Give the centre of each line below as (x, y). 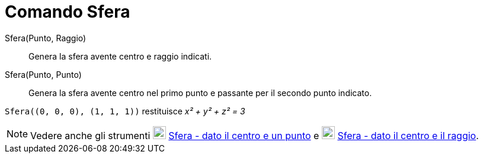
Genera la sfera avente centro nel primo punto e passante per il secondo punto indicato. (200, 93)
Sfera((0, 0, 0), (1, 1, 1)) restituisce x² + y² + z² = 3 (125, 111)
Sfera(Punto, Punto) (43, 74)
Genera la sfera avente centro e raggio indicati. (120, 56)
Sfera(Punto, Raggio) (46, 38)
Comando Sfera (68, 12)
